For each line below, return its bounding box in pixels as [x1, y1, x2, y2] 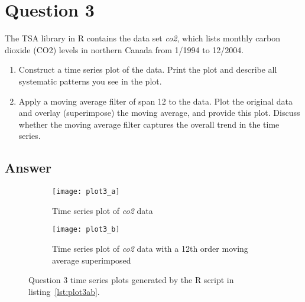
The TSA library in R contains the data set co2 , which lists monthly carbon [5, 32, 280, 44]
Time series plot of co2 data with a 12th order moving [52, 242, 248, 254]
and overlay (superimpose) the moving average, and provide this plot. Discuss [18, 106, 300, 119]
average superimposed [52, 254, 131, 266]
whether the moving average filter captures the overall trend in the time [18, 118, 280, 130]
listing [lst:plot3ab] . [28, 285, 100, 297]
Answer [5, 158, 52, 177]
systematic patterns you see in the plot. [18, 74, 162, 87]
